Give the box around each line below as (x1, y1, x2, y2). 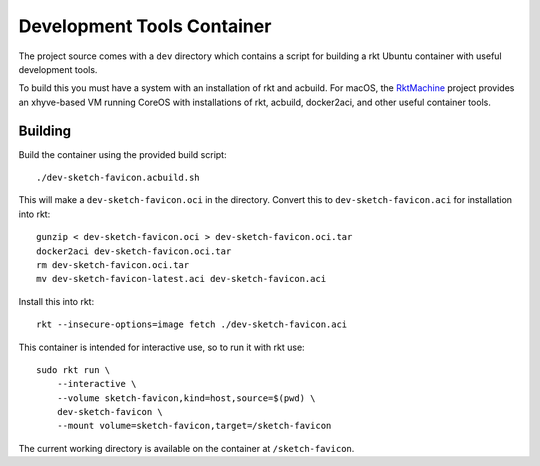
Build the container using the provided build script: (18, 148, 227, 160)
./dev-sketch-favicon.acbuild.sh (36, 172, 200, 184)
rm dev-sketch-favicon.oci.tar (36, 259, 190, 270)
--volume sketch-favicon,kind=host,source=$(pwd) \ (56, 392, 316, 404)
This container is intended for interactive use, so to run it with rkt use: (18, 341, 305, 353)
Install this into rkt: (18, 295, 95, 307)
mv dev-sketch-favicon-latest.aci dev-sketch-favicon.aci (36, 273, 327, 285)
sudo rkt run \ (36, 364, 111, 375)
